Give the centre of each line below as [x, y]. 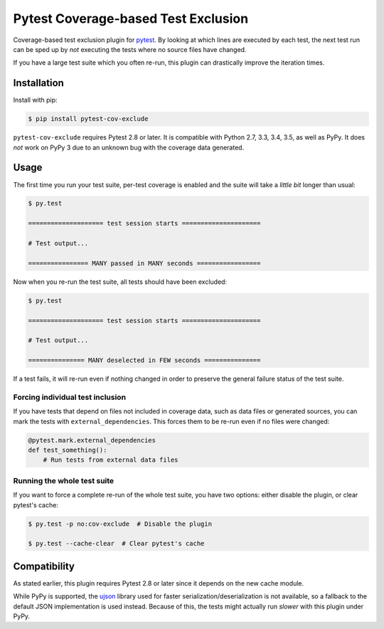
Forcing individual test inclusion [70, 397]
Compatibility [44, 566]
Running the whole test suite [64, 480]
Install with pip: [35, 100]
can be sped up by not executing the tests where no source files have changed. [130, 49]
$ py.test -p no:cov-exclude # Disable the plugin [120, 524]
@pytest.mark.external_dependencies [92, 440]
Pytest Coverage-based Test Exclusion [131, 18]
